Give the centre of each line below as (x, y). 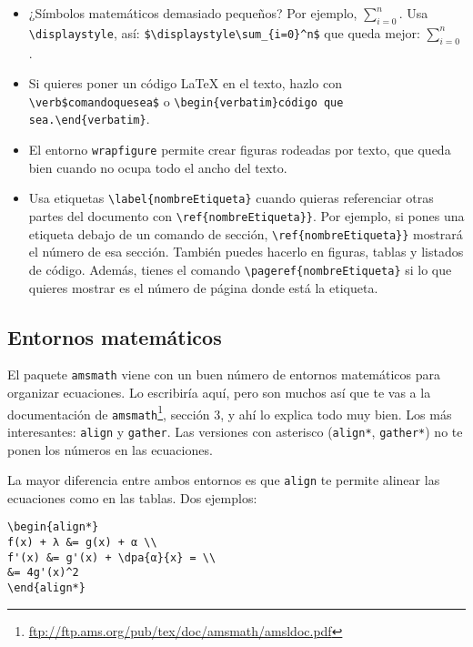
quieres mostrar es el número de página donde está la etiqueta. (203, 287)
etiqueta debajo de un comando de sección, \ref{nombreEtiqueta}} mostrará (246, 233)
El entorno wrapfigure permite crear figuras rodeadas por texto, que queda (240, 150)
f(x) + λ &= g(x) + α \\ (82, 543)
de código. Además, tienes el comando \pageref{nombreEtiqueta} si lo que (240, 269)
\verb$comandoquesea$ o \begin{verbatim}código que (186, 101)
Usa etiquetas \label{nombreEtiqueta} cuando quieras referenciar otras (231, 198)
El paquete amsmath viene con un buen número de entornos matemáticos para (224, 374)
